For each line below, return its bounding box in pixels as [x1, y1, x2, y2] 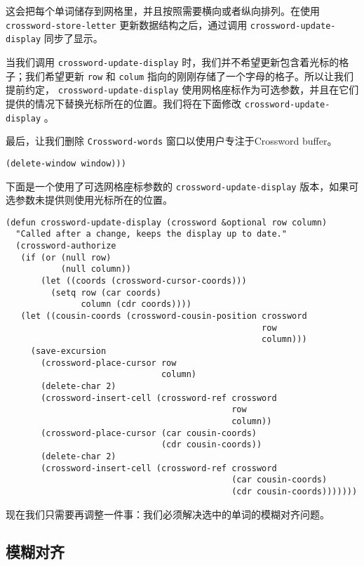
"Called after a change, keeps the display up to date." [15, 229, 287, 239]
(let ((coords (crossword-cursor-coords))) [41, 276, 247, 287]
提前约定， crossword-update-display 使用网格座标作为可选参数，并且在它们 [6, 82, 359, 97]
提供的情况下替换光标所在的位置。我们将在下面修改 [6, 96, 241, 110]
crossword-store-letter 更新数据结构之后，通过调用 [6, 17, 248, 32]
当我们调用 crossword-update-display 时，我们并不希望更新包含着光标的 [6, 54, 339, 69]
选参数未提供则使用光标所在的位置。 [6, 192, 173, 207]
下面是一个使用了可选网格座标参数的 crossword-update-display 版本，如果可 [6, 178, 359, 193]
